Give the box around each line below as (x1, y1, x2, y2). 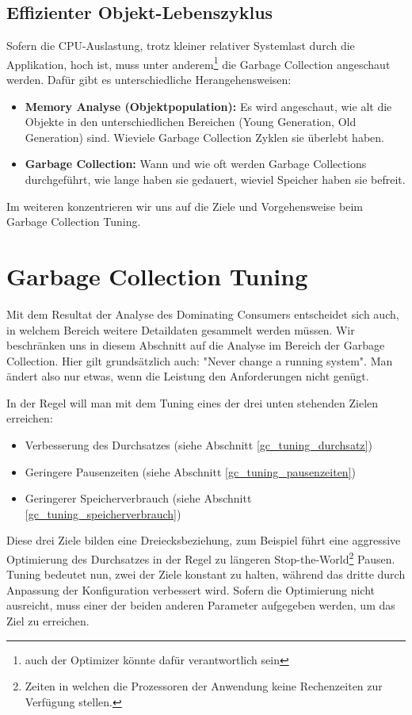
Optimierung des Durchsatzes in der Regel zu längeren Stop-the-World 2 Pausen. (6, 549, 395, 567)
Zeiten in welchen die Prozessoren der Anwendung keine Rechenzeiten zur (25, 678, 383, 694)
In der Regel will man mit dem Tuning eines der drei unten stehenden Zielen (6, 394, 379, 411)
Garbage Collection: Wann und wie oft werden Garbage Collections (25, 155, 367, 172)
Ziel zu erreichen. (6, 613, 90, 629)
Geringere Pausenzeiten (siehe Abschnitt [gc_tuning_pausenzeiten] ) (25, 463, 356, 480)
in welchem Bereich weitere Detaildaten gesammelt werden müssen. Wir (6, 321, 355, 338)
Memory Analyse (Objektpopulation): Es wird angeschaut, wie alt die (25, 97, 392, 114)
